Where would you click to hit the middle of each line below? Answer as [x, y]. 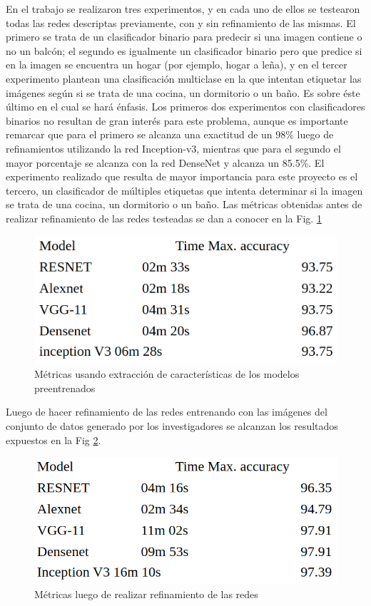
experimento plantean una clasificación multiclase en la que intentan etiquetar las [184, 78]
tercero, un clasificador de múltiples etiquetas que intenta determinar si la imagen [184, 190]
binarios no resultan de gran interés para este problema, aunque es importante [177, 120]
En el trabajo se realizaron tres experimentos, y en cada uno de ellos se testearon [183, 9]
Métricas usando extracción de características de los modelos [167, 374]
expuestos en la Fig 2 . [54, 440]
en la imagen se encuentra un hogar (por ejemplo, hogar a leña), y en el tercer [177, 65]
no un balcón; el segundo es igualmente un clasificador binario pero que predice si [184, 50]
